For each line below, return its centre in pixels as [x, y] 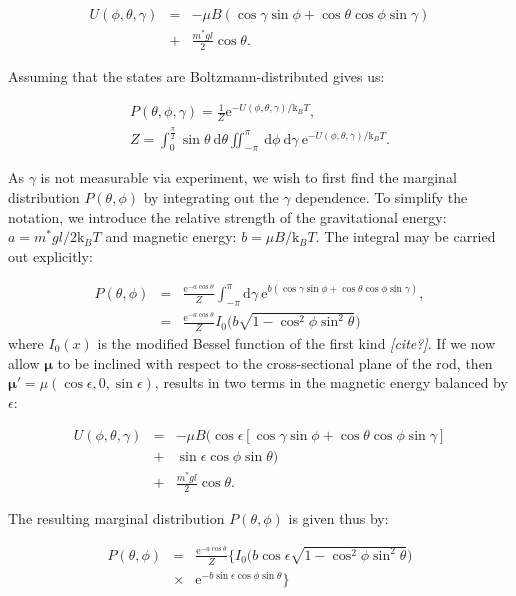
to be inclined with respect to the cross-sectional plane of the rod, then [275, 362]
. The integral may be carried [405, 236]
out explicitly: [50, 255]
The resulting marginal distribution [116, 518]
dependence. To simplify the [381, 197]
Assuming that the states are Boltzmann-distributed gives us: [196, 75]
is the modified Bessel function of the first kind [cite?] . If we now [296, 342]
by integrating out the [211, 197]
